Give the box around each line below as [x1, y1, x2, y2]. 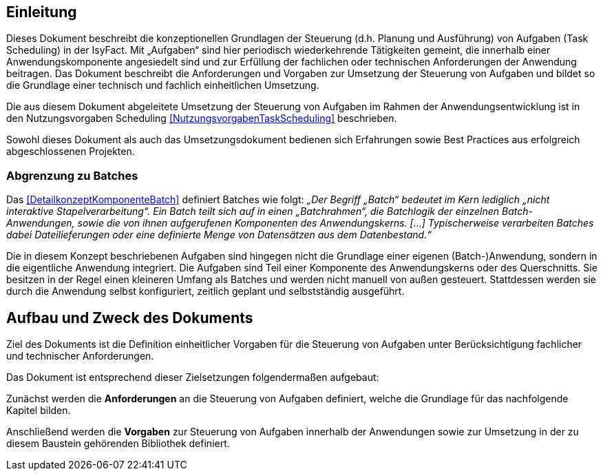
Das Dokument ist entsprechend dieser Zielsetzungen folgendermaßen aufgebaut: [6, 371, 379, 384]
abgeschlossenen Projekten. [6, 145, 135, 158]
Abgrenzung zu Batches [6, 168, 138, 183]
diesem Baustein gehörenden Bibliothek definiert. [6, 437, 230, 450]
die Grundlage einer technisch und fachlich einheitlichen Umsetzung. [6, 79, 319, 92]
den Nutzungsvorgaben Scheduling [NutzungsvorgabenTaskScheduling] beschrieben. [6, 112, 397, 125]
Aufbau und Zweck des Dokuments [6, 309, 253, 327]
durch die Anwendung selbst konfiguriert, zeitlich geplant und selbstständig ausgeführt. [6, 285, 405, 298]
